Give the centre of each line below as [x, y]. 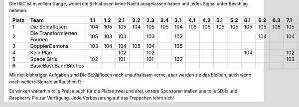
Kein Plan [41, 52]
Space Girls [44, 59]
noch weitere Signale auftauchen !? [45, 82]
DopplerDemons [49, 46]
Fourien [39, 39]
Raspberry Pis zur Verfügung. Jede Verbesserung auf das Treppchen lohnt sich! [92, 98]
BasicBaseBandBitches [57, 66]
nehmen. [18, 10]
